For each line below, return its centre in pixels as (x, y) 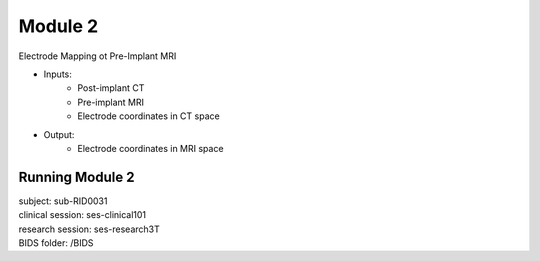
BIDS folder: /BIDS (56, 242)
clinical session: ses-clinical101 (82, 215)
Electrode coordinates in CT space (148, 116)
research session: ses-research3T (89, 229)
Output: (59, 134)
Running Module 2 (76, 176)
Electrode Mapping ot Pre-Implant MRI (97, 56)
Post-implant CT (111, 88)
